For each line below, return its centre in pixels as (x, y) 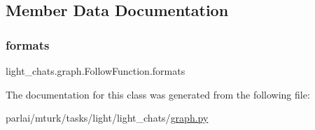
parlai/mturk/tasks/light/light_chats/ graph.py (107, 118)
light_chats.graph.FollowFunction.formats (96, 71)
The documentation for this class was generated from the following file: (158, 94)
